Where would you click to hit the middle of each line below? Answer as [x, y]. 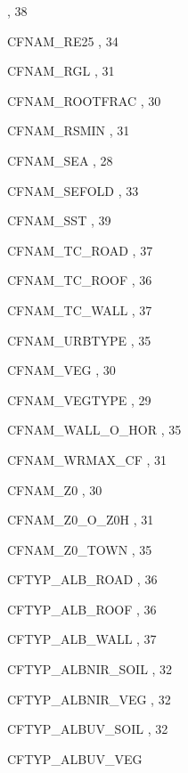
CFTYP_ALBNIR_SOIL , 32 [90, 669]
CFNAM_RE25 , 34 [63, 41]
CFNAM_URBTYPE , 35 [79, 340]
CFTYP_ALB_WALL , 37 [82, 639]
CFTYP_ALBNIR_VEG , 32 [89, 699]
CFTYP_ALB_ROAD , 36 [82, 579]
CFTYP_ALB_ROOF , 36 [82, 609]
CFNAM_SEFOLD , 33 [73, 190]
